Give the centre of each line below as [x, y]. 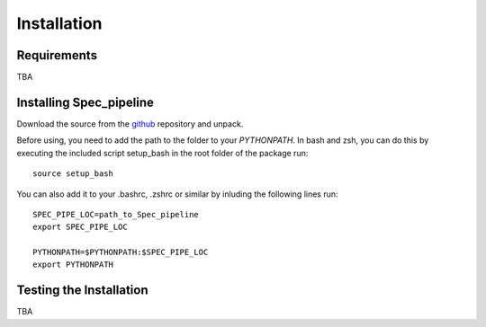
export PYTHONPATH [73, 265]
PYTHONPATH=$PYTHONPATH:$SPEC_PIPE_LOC [121, 252]
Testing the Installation [82, 291]
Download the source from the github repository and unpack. [130, 124]
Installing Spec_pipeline [85, 102]
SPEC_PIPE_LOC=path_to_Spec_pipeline [116, 214]
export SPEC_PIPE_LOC [80, 227]
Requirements [57, 55]
